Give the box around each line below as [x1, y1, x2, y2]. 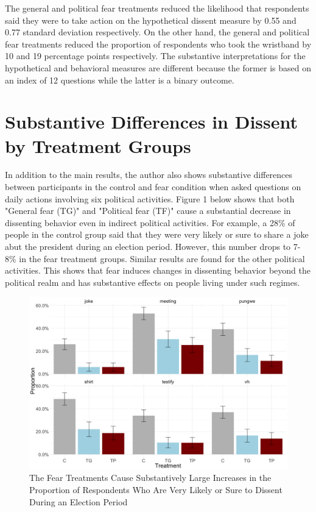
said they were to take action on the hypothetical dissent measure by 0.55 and [5, 13, 297, 26]
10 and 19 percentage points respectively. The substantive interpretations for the [5, 49, 306, 62]
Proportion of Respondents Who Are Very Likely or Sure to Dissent [29, 483, 283, 496]
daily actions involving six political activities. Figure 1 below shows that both [5, 192, 295, 205]
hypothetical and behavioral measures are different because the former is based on [5, 61, 312, 74]
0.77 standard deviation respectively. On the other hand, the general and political [5, 26, 310, 38]
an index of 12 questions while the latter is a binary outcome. [5, 73, 234, 86]
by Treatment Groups [5, 133, 191, 158]
